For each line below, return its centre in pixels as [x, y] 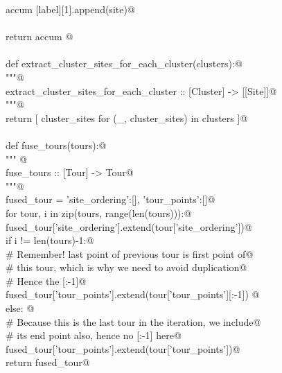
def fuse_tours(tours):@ [56, 145]
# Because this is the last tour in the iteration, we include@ [133, 321]
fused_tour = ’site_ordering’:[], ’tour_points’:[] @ [111, 199]
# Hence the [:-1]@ [46, 280]
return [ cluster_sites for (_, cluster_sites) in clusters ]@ [127, 118]
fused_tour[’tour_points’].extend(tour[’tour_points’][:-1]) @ [133, 294]
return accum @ [39, 36]
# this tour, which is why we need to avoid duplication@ [126, 267]
